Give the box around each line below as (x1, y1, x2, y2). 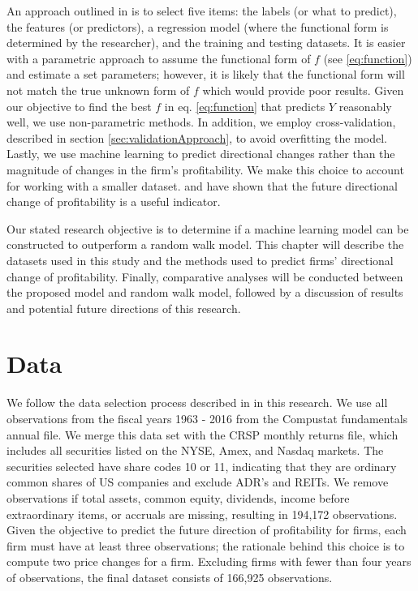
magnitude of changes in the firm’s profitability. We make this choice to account (6, 161, 404, 178)
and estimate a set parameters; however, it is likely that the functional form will (6, 66, 405, 83)
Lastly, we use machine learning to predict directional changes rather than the (6, 145, 395, 162)
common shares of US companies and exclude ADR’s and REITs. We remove (6, 473, 389, 490)
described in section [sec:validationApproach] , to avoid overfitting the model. (6, 129, 388, 146)
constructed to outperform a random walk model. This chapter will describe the (6, 236, 404, 253)
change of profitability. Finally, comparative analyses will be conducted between (6, 268, 403, 285)
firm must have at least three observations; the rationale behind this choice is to (6, 537, 405, 554)
